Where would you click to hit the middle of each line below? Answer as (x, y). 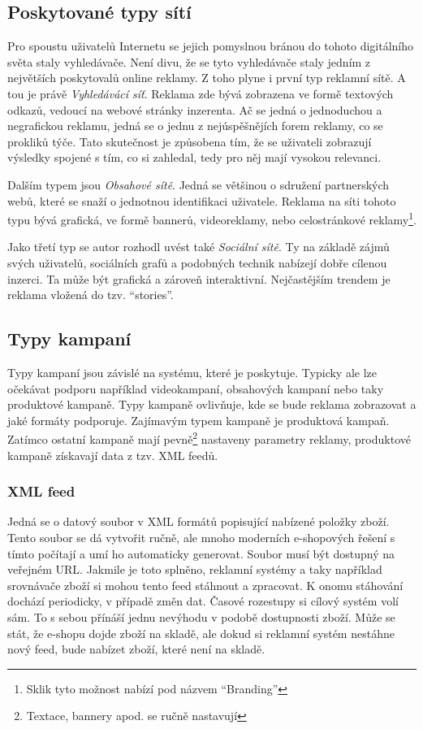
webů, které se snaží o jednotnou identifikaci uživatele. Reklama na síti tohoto (202, 200)
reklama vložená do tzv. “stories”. (91, 295)
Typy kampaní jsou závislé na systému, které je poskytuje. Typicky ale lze (192, 372)
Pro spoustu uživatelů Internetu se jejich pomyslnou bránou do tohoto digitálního (211, 46)
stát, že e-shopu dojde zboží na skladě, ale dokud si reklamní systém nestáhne (201, 633)
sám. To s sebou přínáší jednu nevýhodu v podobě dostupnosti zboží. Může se (201, 616)
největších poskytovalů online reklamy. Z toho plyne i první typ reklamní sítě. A (207, 78)
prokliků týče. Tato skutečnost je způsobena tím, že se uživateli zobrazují (190, 141)
